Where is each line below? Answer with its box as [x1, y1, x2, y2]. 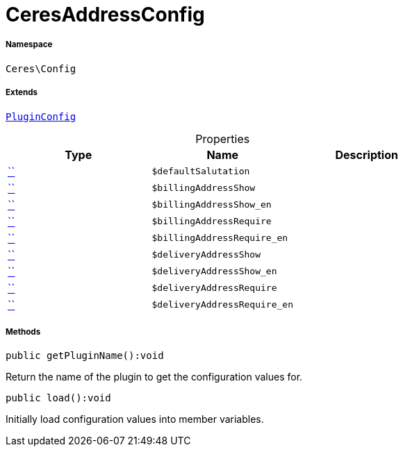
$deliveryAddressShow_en [151, 266, 277, 277]
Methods [6, 326, 41, 337]
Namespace [6, 40, 53, 50]
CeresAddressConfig [6, 3, 205, 26]
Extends [6, 87, 38, 98]
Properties [195, 131, 250, 146]
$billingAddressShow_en [151, 199, 272, 210]
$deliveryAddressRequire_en [151, 299, 293, 310]
